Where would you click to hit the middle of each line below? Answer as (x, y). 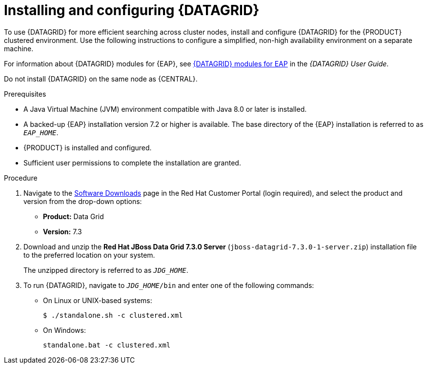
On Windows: (64, 330)
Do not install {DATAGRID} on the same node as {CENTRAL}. (101, 79)
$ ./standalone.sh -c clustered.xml (113, 315)
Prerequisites (25, 94)
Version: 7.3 (62, 231)
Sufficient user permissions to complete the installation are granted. (132, 163)
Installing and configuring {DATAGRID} (132, 10)
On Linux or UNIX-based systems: (98, 300)
